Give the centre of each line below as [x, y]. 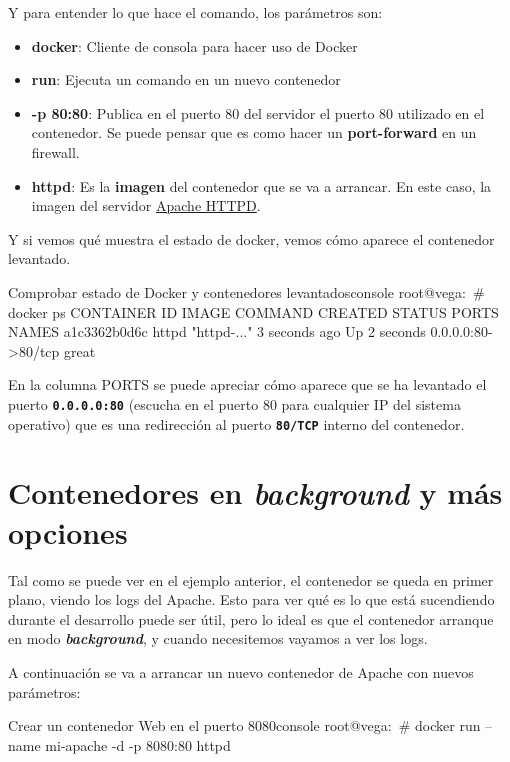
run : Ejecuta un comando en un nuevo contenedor [186, 79]
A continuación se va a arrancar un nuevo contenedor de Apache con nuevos [241, 671]
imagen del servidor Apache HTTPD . [146, 205]
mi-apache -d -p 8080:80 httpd [138, 744]
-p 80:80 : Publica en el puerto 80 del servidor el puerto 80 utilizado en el [258, 112]
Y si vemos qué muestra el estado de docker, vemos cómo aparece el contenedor [251, 238]
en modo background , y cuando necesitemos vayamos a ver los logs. [218, 638]
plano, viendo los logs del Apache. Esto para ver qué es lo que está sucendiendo [251, 599]
